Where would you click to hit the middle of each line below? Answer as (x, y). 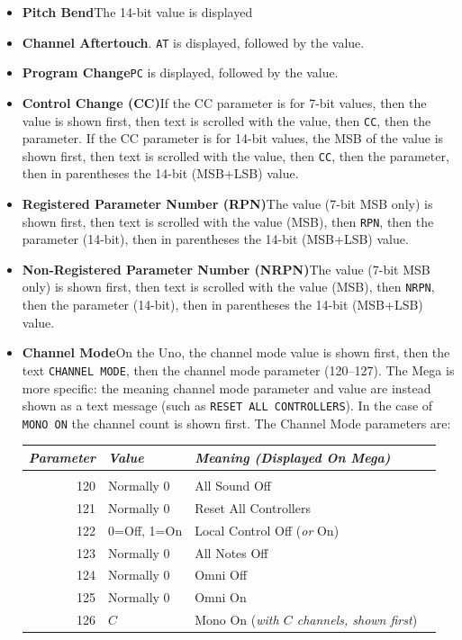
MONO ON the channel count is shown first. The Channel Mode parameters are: (236, 423)
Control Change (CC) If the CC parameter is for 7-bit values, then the (224, 102)
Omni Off (221, 575)
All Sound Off (233, 486)
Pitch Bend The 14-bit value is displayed (137, 12)
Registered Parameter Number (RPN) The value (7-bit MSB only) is (227, 203)
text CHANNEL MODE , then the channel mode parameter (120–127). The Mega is (238, 370)
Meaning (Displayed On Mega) (293, 457)
